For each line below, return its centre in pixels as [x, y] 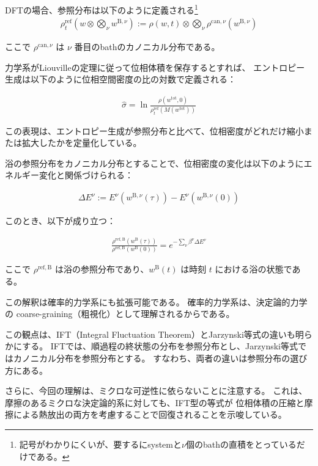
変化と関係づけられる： [86, 175]
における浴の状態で [253, 269]
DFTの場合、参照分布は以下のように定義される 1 [102, 9]
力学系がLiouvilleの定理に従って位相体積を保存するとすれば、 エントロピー [155, 67]
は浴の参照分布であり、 [102, 269]
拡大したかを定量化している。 [82, 143]
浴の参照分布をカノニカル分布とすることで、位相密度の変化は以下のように [154, 163]
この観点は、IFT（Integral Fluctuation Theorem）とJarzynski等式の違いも [150, 334]
